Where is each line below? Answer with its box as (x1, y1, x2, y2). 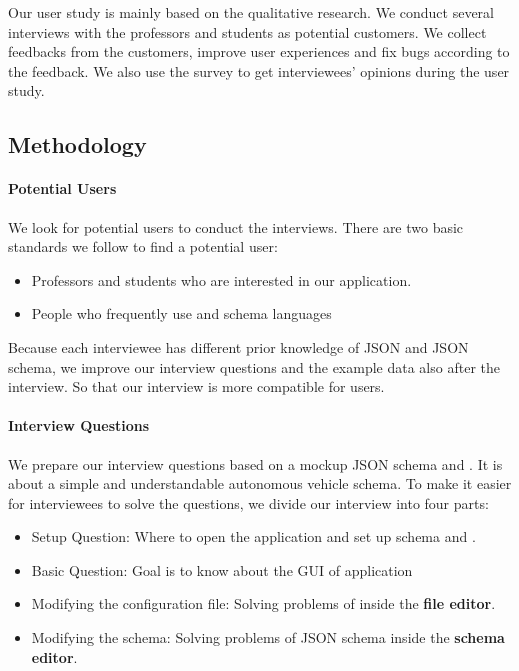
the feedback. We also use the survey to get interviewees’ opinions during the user (8, 60, 510, 81)
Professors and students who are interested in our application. (31, 269, 412, 290)
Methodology (8, 129, 147, 160)
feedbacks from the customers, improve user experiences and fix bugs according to (8, 41, 510, 62)
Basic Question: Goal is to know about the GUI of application (31, 559, 413, 580)
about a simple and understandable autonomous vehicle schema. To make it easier (8, 473, 512, 494)
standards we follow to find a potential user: (8, 236, 278, 257)
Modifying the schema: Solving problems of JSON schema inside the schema (31, 627, 505, 648)
